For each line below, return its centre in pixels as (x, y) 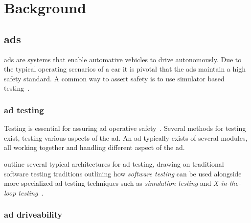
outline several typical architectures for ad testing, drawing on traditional (114, 163)
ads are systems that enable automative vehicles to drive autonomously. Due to (123, 59)
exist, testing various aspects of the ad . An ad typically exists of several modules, (126, 137)
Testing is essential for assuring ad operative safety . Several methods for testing (125, 128)
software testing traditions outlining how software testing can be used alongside (123, 173)
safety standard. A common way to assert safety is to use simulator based (114, 78)
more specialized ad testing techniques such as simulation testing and (108, 183)
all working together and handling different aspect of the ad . (94, 147)
